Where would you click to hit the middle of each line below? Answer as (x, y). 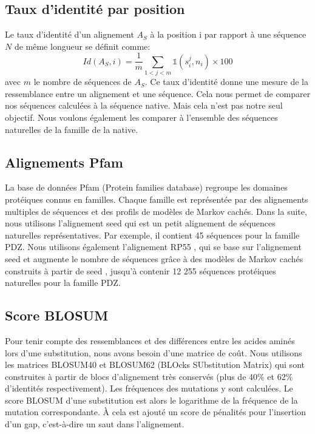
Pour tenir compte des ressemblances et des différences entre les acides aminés (150, 340)
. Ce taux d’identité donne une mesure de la (227, 82)
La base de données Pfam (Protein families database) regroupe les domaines (146, 187)
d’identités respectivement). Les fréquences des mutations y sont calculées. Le (149, 388)
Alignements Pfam (64, 162)
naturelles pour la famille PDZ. (63, 283)
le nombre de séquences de (83, 82)
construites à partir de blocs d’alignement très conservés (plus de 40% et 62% (149, 376)
